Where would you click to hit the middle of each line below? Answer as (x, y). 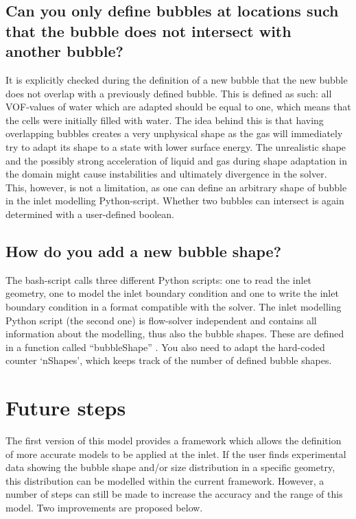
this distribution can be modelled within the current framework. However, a (165, 480)
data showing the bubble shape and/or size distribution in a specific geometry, (170, 467)
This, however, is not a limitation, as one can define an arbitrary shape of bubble (176, 187)
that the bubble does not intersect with (149, 31)
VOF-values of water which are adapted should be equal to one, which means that (178, 107)
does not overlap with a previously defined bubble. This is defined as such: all (169, 93)
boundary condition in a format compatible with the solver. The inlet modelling (174, 306)
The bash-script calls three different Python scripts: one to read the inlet (159, 279)
